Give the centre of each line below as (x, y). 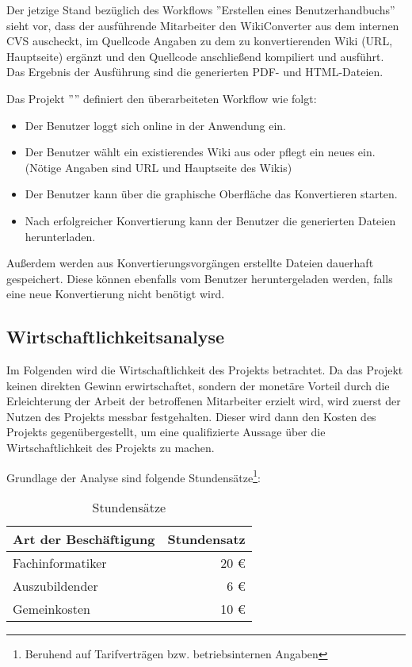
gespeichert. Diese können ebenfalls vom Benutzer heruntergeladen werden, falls (200, 278)
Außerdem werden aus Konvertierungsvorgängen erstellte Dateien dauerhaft (190, 263)
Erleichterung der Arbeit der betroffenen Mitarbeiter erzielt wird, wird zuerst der (204, 401)
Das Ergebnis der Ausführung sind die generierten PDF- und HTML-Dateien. (195, 72)
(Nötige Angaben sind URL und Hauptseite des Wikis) (158, 167)
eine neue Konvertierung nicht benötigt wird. (116, 294)
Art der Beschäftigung (84, 539)
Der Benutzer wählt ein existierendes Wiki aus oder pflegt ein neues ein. (200, 152)
